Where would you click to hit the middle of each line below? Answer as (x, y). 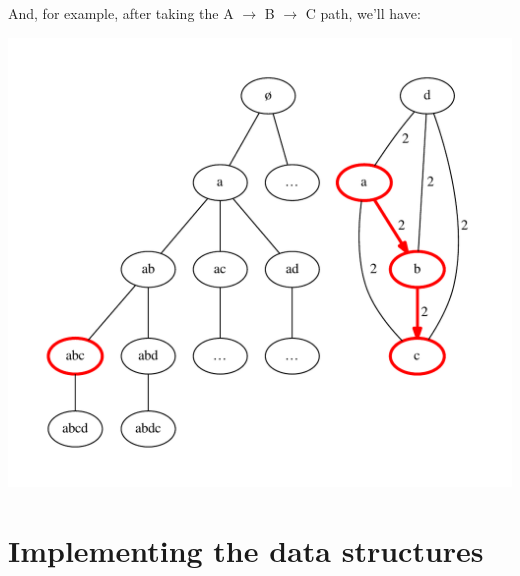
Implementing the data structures (246, 550)
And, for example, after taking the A (121, 13)
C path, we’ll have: (363, 13)
